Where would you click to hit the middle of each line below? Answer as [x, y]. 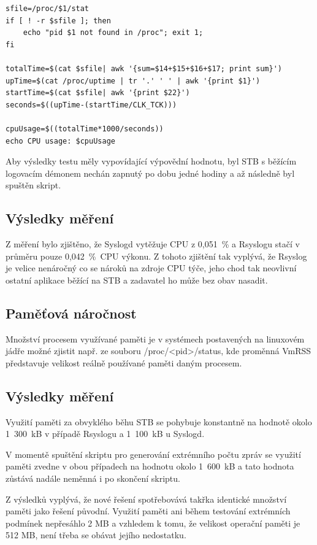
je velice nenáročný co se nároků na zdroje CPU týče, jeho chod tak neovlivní [151, 268]
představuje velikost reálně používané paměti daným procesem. [124, 362]
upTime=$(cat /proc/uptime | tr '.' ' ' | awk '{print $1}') [133, 81]
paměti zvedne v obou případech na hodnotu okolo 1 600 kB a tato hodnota [150, 466]
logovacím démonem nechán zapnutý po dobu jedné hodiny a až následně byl [150, 173]
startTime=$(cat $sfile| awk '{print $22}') [98, 93]
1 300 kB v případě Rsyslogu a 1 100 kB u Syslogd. [105, 434]
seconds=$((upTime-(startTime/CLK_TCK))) [91, 105]
